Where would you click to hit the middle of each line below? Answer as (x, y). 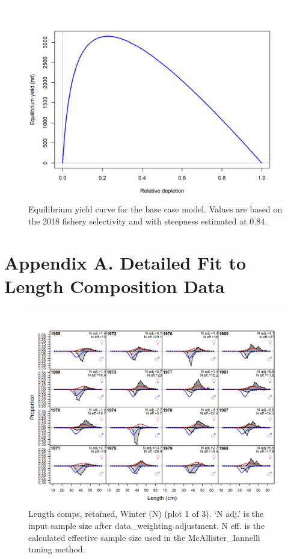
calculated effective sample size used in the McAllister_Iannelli (144, 537)
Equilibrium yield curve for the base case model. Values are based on (155, 209)
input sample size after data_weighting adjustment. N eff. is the (147, 525)
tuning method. (57, 549)
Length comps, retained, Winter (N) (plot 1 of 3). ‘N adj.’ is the (146, 514)
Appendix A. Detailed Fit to (125, 262)
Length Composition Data (115, 286)
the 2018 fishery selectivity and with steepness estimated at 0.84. (148, 221)
